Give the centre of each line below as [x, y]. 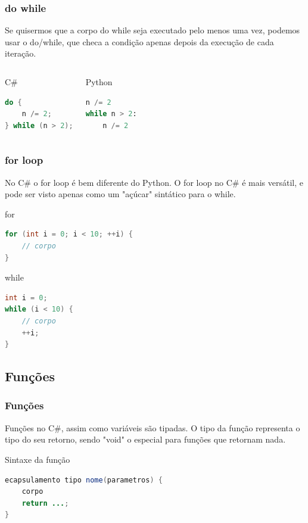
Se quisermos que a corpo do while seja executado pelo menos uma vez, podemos [153, 30]
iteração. [21, 53]
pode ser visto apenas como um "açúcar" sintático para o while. [120, 194]
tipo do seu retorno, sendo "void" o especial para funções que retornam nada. [145, 439]
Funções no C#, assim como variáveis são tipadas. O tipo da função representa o [153, 427]
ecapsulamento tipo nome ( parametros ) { [84, 480]
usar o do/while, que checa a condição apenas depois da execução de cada [139, 41]
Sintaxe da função [38, 459]
